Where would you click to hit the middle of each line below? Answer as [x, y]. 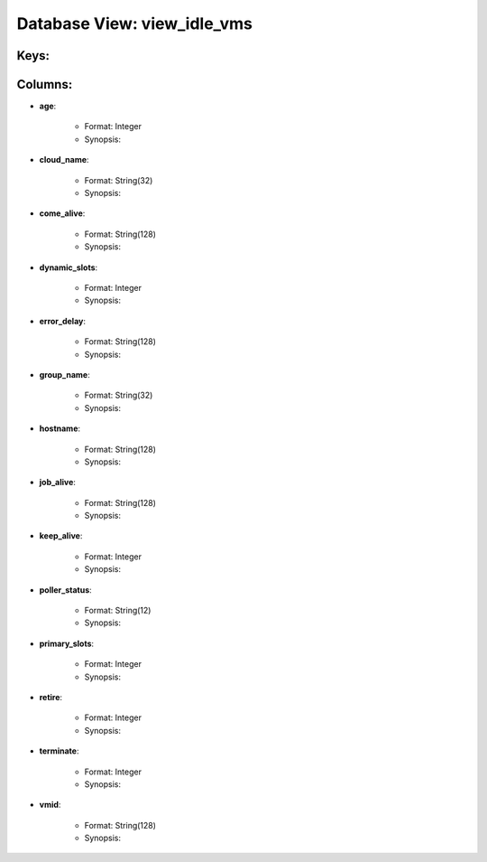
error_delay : [62, 321]
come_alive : [62, 213]
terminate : [59, 751]
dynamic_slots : [69, 267]
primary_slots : [67, 643]
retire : [51, 697]
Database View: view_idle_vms [134, 23]
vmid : [50, 805]
